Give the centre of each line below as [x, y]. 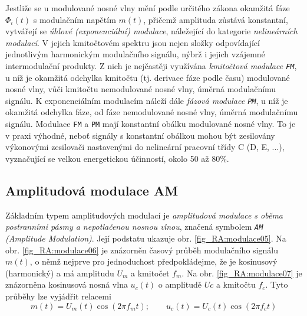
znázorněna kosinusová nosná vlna [67, 284]
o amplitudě [180, 284]
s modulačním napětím [75, 19]
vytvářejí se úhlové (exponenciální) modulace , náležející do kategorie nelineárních [151, 31]
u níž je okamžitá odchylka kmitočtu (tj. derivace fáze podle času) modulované [148, 77]
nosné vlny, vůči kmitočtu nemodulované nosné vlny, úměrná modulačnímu [141, 89]
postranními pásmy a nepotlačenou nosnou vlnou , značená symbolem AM [134, 227]
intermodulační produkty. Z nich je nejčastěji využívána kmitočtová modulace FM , [151, 65]
